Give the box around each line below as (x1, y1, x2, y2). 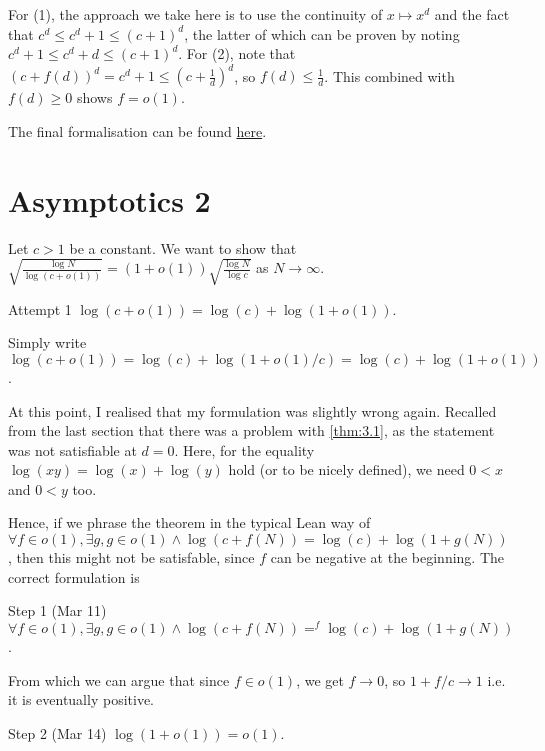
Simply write (8, 332, 87, 353)
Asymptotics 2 (8, 179, 211, 220)
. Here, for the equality (174, 439, 315, 460)
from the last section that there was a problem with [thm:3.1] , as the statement (8, 420, 495, 441)
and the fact (434, 4, 510, 24)
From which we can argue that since (8, 669, 230, 690)
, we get (296, 669, 344, 690)
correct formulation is (8, 566, 140, 587)
